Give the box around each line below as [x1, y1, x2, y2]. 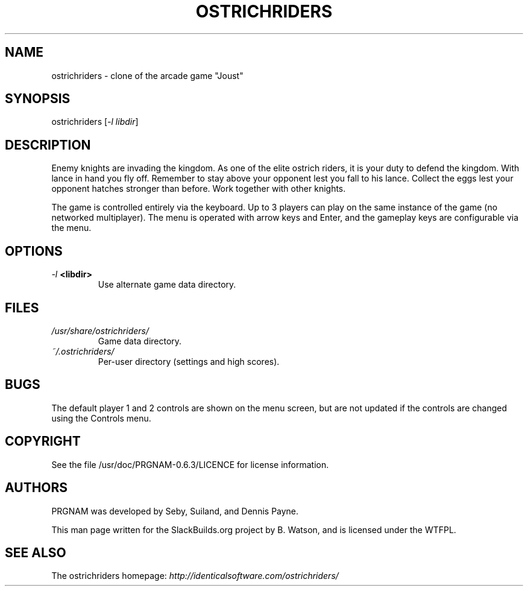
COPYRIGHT [5, 434, 81, 449]
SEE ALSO [5, 545, 66, 560]
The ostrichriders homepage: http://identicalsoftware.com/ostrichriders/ [51, 570, 339, 581]
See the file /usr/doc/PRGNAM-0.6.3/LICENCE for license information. [51, 459, 329, 470]
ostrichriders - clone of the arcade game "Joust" [51, 70, 244, 81]
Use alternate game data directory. [98, 279, 236, 290]
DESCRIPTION [5, 137, 91, 153]
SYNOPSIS [5, 91, 71, 107]
